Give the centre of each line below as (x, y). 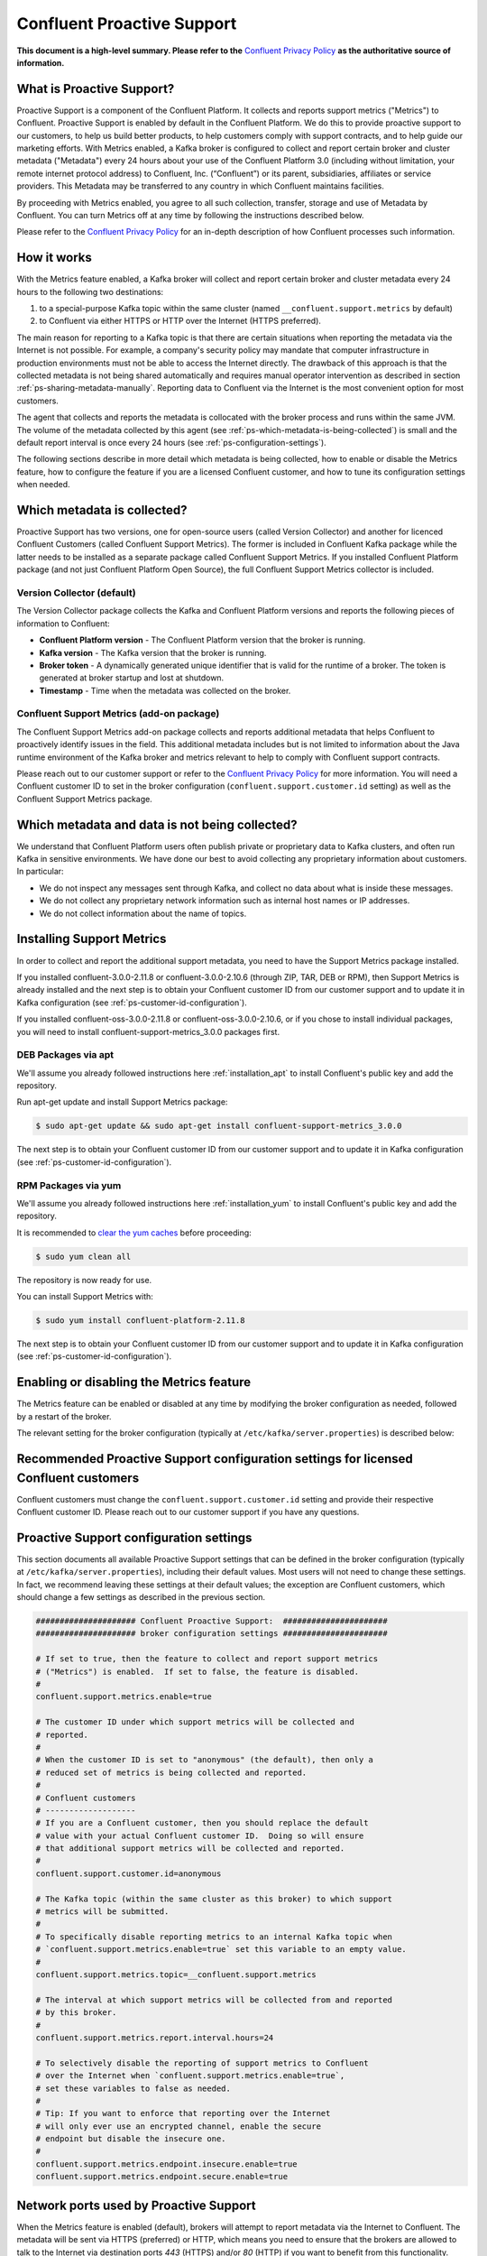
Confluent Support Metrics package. (84, 799)
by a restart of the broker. (64, 1416)
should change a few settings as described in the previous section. (141, 1597)
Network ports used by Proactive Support (136, 2205)
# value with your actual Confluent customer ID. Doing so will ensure (200, 1835)
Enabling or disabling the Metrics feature (134, 1382)
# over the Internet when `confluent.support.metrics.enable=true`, (190, 2076)
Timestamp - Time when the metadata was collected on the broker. (165, 690)
